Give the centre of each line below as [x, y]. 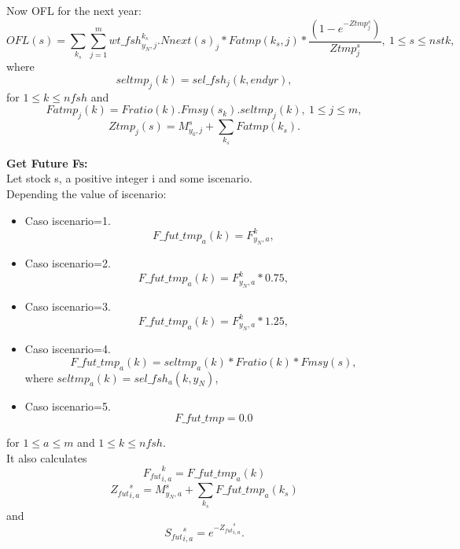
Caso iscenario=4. [68, 349]
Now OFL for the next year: [74, 10]
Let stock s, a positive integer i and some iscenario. [129, 178]
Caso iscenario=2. [68, 263]
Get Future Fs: [47, 162]
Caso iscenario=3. [68, 306]
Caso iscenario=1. [68, 220]
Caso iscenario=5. [68, 405]
